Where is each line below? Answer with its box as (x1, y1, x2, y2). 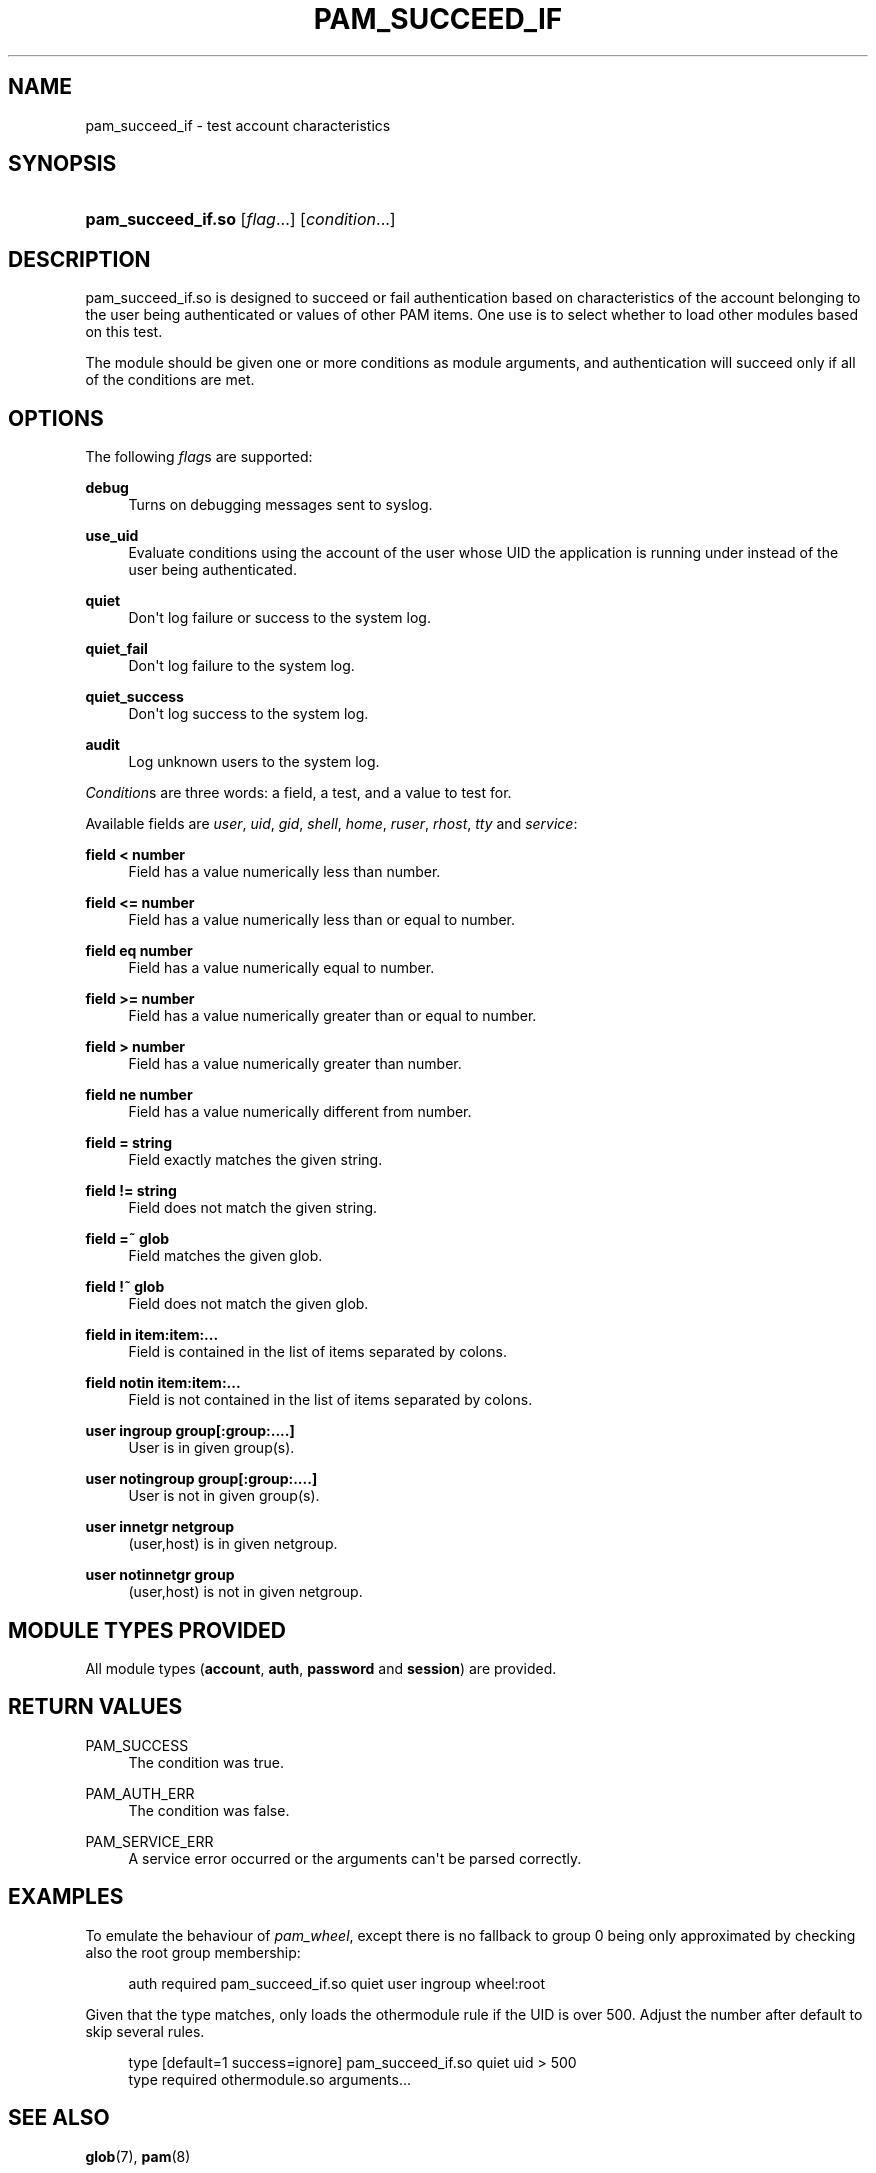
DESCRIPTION (8, 246, 151, 272)
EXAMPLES (8, 1884, 124, 1910)
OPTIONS (8, 405, 104, 431)
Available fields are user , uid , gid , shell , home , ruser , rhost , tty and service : (85, 815, 578, 833)
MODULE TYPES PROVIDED (8, 1617, 286, 1643)
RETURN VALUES (8, 1694, 183, 1720)
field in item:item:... (85, 1326, 219, 1344)
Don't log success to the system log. (128, 705, 369, 723)
